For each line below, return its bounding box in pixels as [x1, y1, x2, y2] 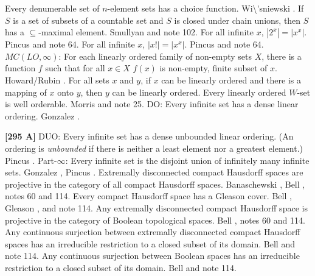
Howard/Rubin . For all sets [5, 73, 109, 86]
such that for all [45, 62, 105, 74]
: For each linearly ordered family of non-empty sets [58, 49, 252, 62]
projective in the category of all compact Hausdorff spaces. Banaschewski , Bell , [5, 177, 305, 190]
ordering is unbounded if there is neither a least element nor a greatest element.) [5, 141, 303, 154]
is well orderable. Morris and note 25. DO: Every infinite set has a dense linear [5, 97, 299, 110]
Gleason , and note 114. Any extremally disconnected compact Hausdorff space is [5, 201, 308, 214]
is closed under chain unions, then [174, 13, 301, 26]
